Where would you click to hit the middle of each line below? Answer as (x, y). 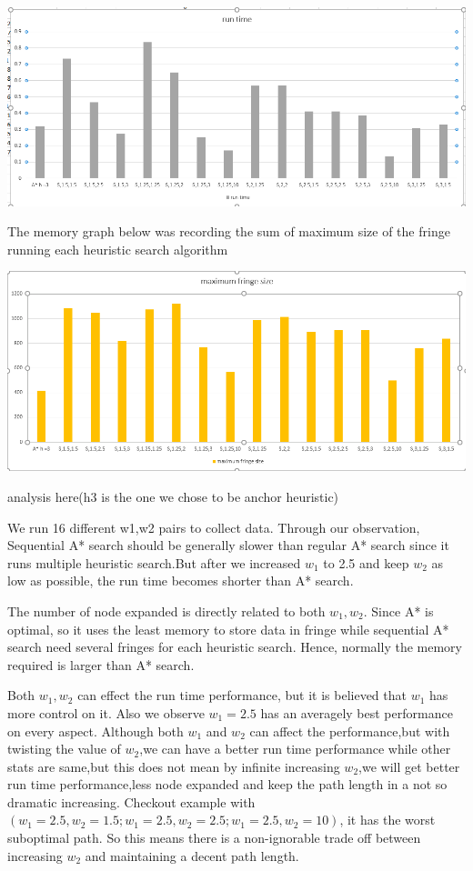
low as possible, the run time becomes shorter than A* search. (181, 581)
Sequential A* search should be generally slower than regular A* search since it (228, 545)
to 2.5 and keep (366, 562)
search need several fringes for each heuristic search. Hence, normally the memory (235, 647)
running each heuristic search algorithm (118, 249)
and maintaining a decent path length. (192, 855)
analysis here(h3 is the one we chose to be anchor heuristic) (173, 496)
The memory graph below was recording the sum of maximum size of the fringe (229, 231)
